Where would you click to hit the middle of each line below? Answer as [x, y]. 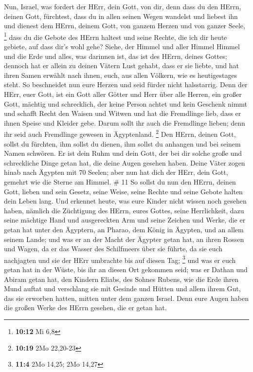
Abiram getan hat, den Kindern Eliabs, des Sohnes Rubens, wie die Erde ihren [121, 279]
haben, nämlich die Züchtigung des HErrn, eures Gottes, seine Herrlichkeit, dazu [124, 210]
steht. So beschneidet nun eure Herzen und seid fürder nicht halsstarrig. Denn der [126, 84]
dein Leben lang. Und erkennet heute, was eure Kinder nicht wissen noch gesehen [125, 201]
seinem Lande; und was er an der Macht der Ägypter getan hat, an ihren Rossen [124, 239]
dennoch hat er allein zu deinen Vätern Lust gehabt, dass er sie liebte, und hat [121, 65]
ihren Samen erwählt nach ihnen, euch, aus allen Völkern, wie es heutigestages [121, 75]
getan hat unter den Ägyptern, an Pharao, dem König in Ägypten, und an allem [124, 229]
